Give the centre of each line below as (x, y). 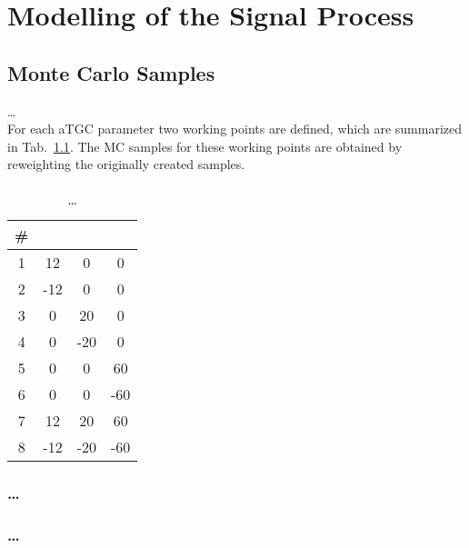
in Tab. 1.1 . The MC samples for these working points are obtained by (205, 146)
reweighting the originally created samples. (126, 164)
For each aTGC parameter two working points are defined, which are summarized (235, 129)
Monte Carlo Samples (111, 72)
